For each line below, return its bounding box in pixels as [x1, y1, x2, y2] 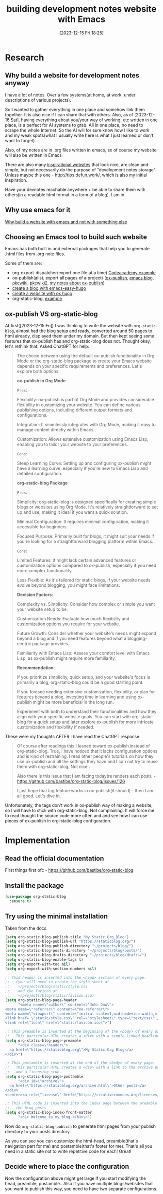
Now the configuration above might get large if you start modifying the [5, 1175, 146, 1181]
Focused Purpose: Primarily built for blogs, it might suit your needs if [16, 533, 154, 539]
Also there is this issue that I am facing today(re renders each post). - [16, 773, 156, 779]
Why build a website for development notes [5, 72, 140, 80]
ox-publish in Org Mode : [16, 378, 67, 384]
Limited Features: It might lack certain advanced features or [16, 558, 137, 563]
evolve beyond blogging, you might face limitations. [16, 582, 120, 588]
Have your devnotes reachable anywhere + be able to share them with [5, 187, 146, 192]
